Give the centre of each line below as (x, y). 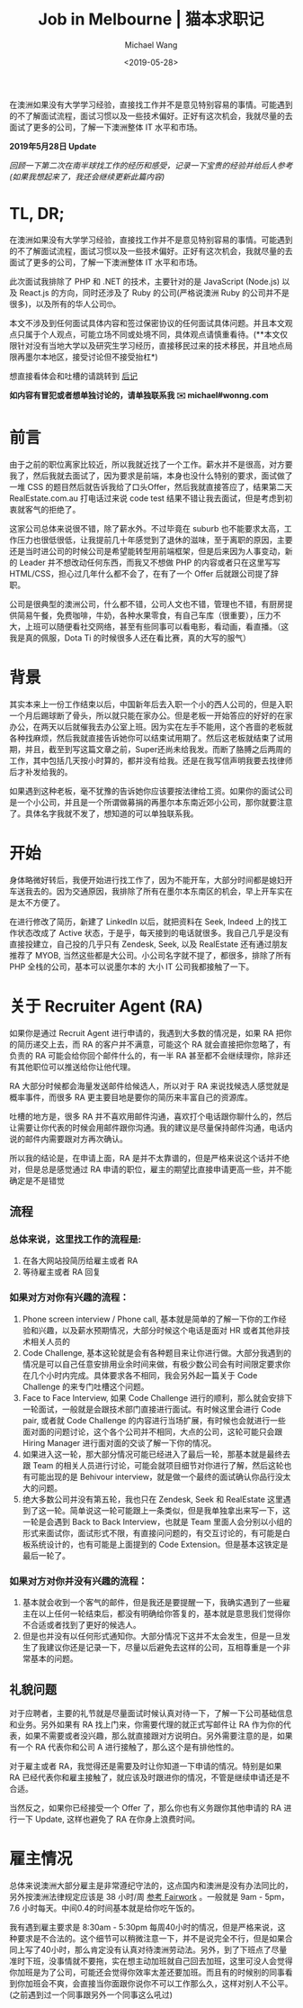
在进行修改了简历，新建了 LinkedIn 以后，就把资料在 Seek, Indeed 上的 (140, 922)
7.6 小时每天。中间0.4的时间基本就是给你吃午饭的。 (105, 1908)
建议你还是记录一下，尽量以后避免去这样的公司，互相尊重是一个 (165, 1647)
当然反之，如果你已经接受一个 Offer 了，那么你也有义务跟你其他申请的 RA (146, 1807)
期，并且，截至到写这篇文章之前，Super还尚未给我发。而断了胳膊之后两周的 (151, 749)
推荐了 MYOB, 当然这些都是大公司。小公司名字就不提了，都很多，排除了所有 (151, 955)
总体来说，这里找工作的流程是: (76, 1239)
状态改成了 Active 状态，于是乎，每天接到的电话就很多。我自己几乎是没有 (153, 932)
